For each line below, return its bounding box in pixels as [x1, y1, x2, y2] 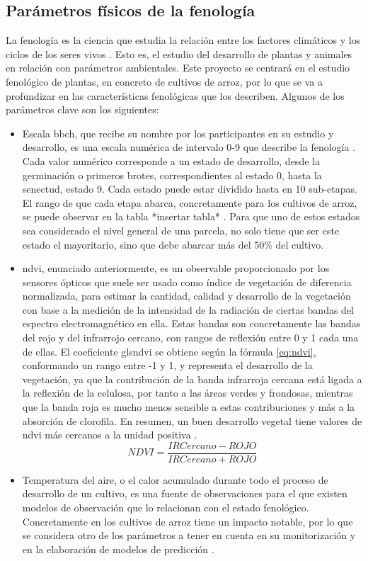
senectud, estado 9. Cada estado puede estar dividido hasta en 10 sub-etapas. [22, 181, 357, 196]
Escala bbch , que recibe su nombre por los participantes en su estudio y [22, 125, 334, 140]
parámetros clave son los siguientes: [6, 102, 159, 117]
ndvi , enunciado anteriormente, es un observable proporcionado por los [22, 261, 330, 276]
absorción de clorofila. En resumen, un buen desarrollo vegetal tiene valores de [22, 413, 362, 428]
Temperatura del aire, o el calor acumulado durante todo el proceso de [22, 472, 328, 487]
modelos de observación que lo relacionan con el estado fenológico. [22, 500, 309, 515]
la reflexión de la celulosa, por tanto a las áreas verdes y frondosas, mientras [22, 385, 353, 400]
